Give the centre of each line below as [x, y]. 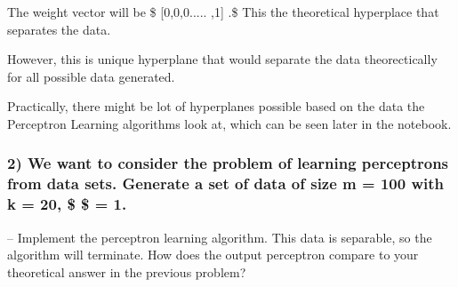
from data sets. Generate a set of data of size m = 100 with [225, 183]
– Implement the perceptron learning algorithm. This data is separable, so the [220, 237]
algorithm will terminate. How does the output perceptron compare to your [213, 255]
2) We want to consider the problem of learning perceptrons [228, 163]
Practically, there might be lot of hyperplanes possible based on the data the [216, 106]
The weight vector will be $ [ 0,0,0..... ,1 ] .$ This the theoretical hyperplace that [223, 12]
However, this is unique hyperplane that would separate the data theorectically [222, 59]
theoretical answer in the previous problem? [127, 271]
